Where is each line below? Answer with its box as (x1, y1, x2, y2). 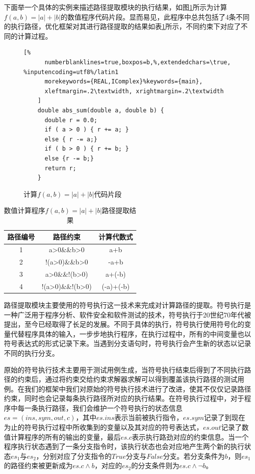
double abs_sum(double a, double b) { (37, 106, 164, 114)
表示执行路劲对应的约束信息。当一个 (132, 431, 249, 442)
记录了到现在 (204, 412, 246, 422)
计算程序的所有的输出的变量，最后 (10, 431, 121, 442)
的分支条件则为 (131, 460, 179, 471)
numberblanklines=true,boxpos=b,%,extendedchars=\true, (44, 58, 231, 66)
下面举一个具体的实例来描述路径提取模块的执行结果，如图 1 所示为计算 (4, 2, 227, 12)
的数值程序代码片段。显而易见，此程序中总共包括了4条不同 (60, 11, 250, 22)
